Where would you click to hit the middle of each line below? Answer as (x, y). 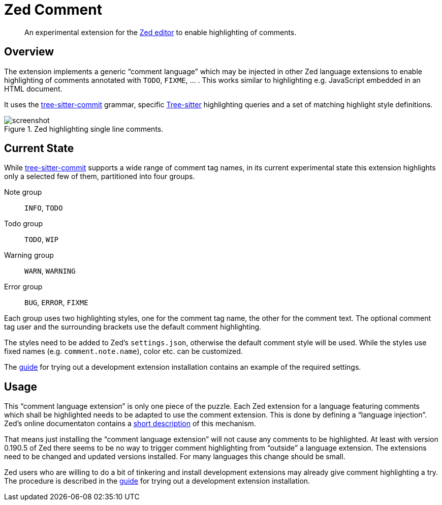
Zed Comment (53, 10)
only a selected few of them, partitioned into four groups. (100, 176)
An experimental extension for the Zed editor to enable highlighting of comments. (161, 32)
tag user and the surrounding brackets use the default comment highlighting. (133, 327)
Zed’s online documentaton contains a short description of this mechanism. (130, 424)
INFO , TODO (44, 208)
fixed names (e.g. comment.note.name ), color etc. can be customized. (123, 351)
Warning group (29, 255)
